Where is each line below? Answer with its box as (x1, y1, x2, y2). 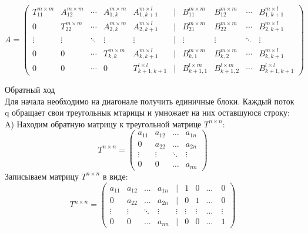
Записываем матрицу (5, 170, 79, 182)
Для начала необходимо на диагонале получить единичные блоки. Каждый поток (5, 94, 294, 107)
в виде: (102, 170, 128, 182)
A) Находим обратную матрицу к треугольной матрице (5, 117, 202, 130)
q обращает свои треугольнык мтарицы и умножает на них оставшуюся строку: (5, 106, 290, 119)
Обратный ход (5, 83, 55, 96)
